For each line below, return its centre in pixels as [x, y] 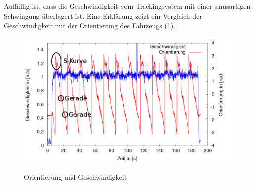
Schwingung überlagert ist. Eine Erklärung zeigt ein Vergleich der [103, 16]
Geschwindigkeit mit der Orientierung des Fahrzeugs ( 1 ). [90, 25]
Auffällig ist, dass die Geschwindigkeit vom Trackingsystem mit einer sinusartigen [127, 6]
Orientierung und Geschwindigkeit [75, 176]
